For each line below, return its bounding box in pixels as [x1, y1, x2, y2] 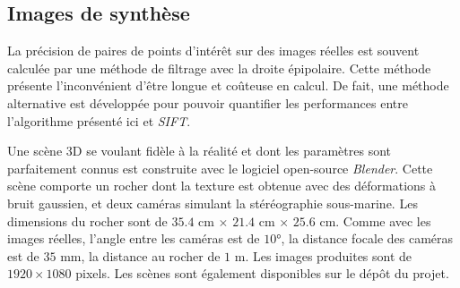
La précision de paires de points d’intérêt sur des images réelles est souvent [7, 41, 420, 60]
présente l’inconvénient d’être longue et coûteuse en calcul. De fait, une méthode [7, 76, 449, 95]
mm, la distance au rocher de [60, 246, 221, 265]
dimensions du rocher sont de [7, 211, 168, 230]
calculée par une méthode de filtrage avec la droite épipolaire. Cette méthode [7, 58, 431, 77]
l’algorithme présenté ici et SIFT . [7, 111, 191, 130]
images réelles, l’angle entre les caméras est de [7, 229, 260, 248]
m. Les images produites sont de [234, 246, 412, 265]
